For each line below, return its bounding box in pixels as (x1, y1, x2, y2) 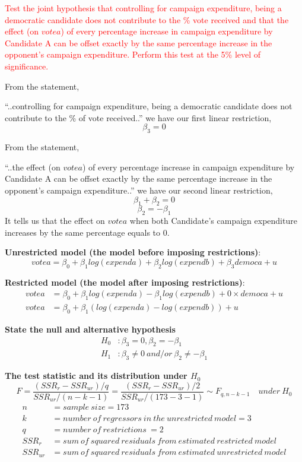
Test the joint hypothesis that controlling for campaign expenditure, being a (5, 2, 282, 14)
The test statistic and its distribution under (5, 369, 187, 382)
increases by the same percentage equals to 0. (5, 226, 170, 238)
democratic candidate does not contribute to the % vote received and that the (5, 13, 289, 26)
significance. (5, 59, 49, 72)
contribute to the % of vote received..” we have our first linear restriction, (5, 111, 272, 124)
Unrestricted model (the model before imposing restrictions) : (5, 246, 261, 258)
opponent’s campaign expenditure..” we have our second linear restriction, (5, 183, 273, 196)
